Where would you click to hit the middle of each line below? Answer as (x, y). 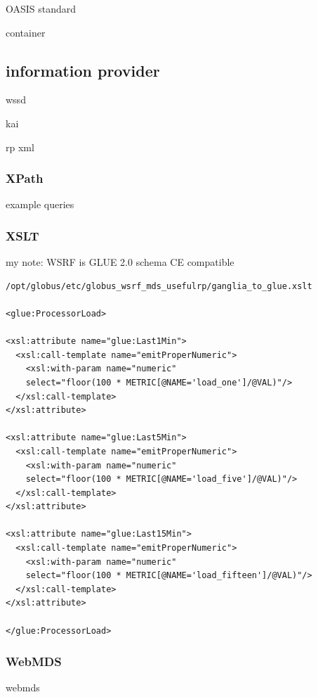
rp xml (20, 147)
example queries (40, 204)
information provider (83, 70)
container (26, 32)
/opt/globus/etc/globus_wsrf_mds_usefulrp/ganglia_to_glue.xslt (159, 286)
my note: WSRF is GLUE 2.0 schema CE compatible (120, 262)
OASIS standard (41, 8)
